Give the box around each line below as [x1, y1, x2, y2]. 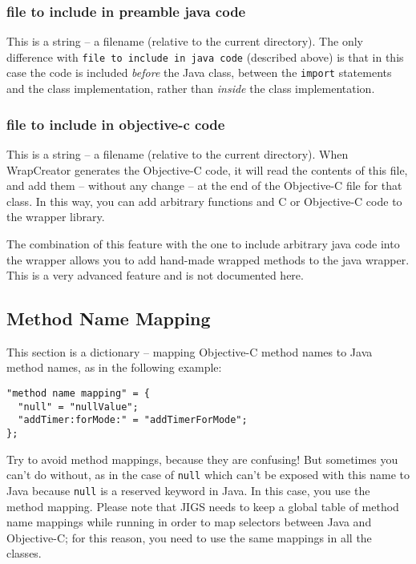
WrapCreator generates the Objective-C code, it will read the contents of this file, [6, 161, 408, 178]
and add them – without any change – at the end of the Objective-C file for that [6, 177, 402, 194]
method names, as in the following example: [6, 359, 222, 376]
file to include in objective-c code [6, 114, 225, 134]
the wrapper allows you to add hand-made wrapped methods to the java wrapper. [6, 251, 410, 268]
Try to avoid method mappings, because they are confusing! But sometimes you [6, 450, 398, 467]
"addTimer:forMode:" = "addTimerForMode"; [18, 414, 248, 426]
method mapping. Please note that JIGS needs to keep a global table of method [6, 498, 399, 514]
